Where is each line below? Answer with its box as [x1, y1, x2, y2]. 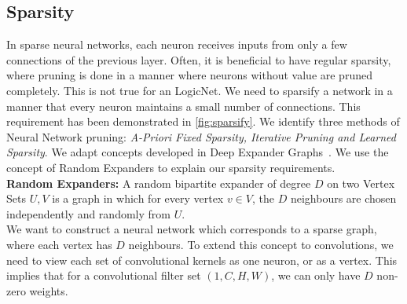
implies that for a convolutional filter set [6, 267, 201, 284]
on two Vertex [327, 174, 395, 191]
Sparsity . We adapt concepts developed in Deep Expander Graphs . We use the [6, 144, 389, 160]
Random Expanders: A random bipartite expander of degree [6, 174, 311, 191]
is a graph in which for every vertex [52, 190, 224, 207]
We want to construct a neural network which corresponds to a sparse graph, [6, 221, 377, 237]
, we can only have [271, 267, 361, 284]
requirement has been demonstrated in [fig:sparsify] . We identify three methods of [6, 113, 400, 130]
